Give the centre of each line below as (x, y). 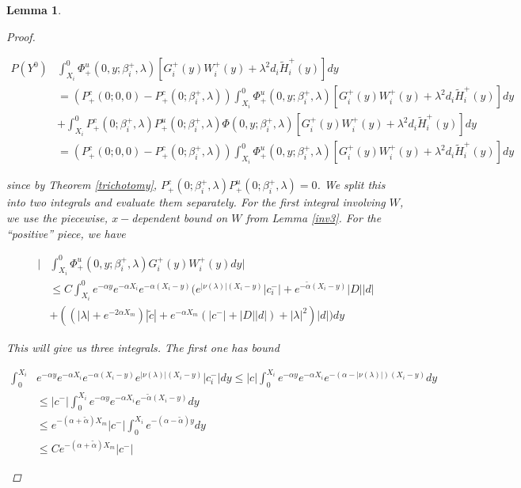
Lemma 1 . (34, 9)
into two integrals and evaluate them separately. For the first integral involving (196, 202)
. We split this (351, 185)
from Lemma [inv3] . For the (314, 217)
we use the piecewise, (57, 217)
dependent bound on (180, 217)
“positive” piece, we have (66, 233)
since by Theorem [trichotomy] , (82, 185)
